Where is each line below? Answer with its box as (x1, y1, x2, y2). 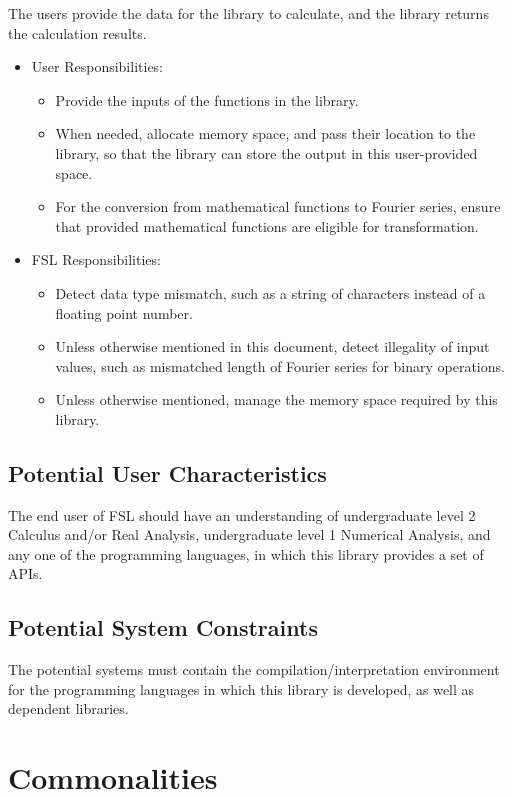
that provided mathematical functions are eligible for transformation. (55, 215, 479, 236)
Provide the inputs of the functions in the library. (55, 89, 359, 110)
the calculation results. (8, 22, 147, 43)
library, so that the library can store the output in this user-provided (55, 142, 478, 163)
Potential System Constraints (8, 612, 318, 643)
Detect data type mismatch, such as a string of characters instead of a (55, 282, 486, 303)
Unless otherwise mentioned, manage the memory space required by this (55, 389, 498, 410)
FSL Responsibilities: (31, 249, 161, 270)
